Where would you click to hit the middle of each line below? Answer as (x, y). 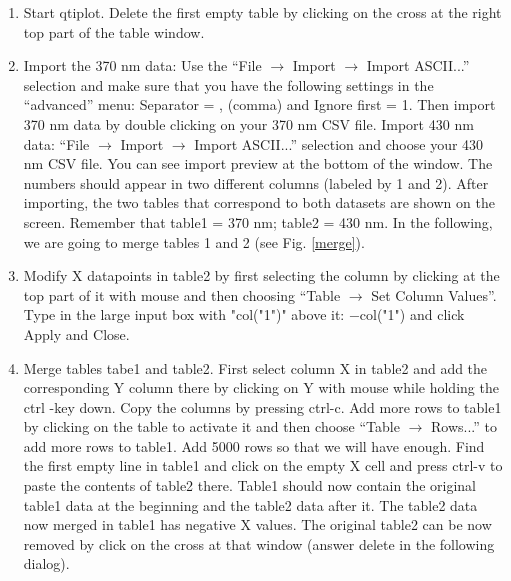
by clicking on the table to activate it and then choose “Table (211, 426)
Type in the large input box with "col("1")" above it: (184, 314)
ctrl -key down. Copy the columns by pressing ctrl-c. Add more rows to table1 (262, 406)
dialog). (46, 563)
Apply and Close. (76, 333)
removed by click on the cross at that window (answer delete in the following (259, 543)
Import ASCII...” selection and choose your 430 (339, 143)
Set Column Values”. (434, 294)
